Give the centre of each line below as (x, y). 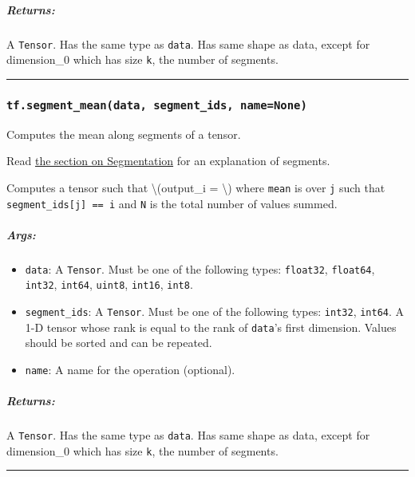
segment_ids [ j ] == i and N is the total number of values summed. (172, 203)
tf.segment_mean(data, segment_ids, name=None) (157, 105)
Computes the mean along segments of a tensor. (124, 134)
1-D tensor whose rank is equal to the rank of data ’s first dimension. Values (211, 327)
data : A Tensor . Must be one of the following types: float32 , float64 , (200, 268)
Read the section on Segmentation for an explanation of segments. (168, 161)
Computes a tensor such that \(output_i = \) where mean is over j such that (196, 187)
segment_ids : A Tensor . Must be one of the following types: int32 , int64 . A (215, 311)
